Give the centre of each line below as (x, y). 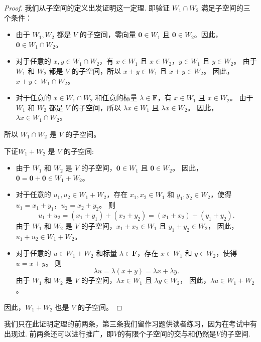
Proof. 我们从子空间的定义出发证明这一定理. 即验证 (87, 8)
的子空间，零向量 (108, 34)
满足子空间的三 (226, 8)
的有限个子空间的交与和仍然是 (167, 333)
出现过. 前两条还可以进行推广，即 (59, 333)
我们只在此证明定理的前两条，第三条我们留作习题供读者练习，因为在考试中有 (130, 324)
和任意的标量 (116, 98)
